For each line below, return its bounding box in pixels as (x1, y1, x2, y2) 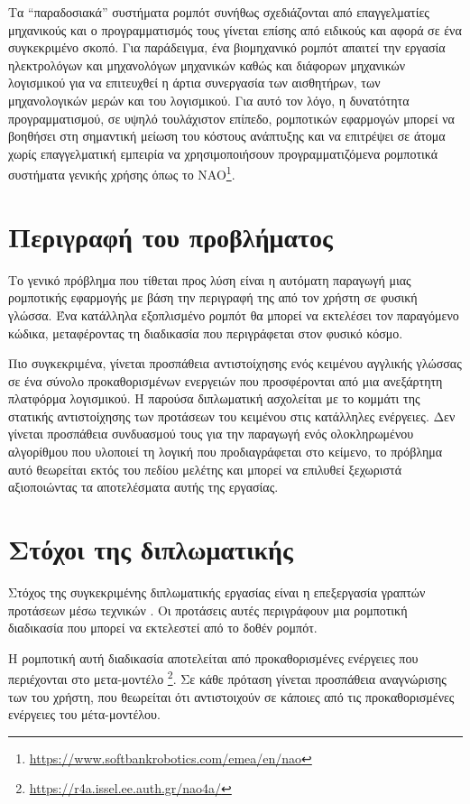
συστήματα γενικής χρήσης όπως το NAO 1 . (8, 162, 235, 183)
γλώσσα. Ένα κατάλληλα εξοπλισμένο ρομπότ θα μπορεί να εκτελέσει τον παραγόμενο (8, 305, 459, 324)
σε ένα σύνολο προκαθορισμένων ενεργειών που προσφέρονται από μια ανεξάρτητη (8, 371, 443, 390)
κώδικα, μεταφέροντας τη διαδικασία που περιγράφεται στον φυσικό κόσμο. (8, 323, 403, 342)
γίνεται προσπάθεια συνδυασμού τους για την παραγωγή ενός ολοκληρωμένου (8, 424, 414, 443)
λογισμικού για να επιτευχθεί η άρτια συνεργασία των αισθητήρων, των (8, 73, 381, 92)
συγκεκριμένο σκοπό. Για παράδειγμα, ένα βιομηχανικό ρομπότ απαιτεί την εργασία (8, 38, 446, 57)
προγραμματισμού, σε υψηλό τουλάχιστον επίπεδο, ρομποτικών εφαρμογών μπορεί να (8, 108, 455, 127)
